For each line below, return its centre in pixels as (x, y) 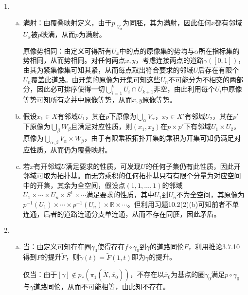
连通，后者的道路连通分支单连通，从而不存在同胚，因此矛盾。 (122, 213)
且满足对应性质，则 (101, 126)
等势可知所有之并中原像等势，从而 (78, 99)
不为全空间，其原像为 (210, 194)
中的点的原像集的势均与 (157, 50)
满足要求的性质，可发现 (103, 166)
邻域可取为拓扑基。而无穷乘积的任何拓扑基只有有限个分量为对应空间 (132, 175)
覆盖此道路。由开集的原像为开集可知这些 (96, 79)
